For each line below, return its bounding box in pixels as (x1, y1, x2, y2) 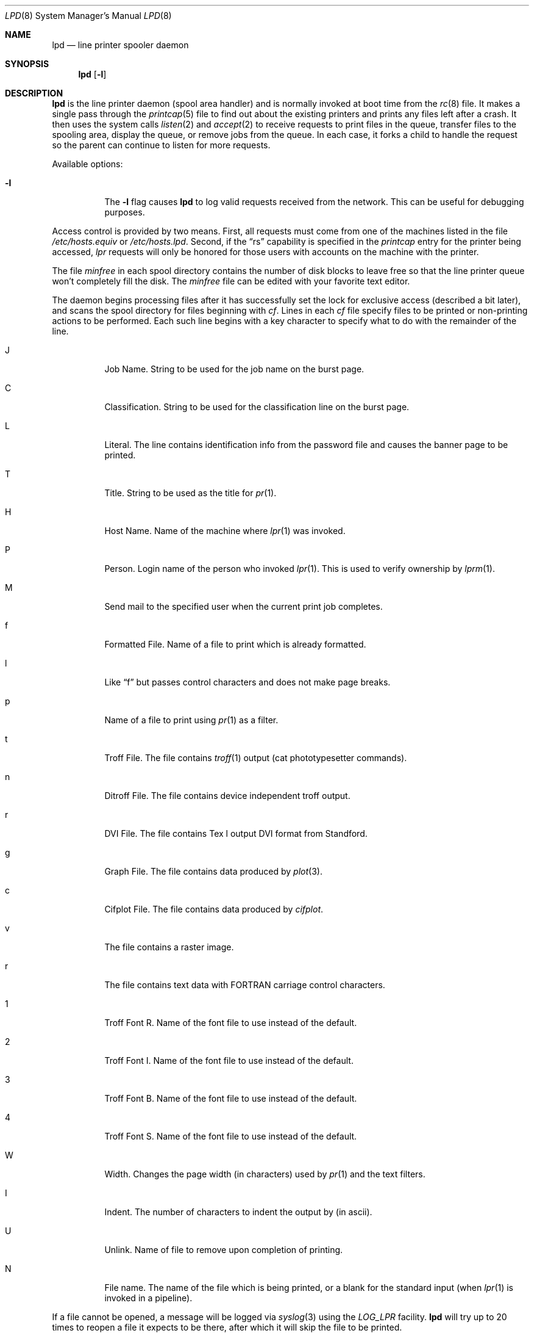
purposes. (104, 207, 145, 217)
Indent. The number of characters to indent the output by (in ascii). (104, 1207, 372, 1217)
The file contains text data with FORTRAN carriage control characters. (104, 980, 385, 990)
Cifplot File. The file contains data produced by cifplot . (104, 904, 324, 914)
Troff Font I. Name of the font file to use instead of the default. (104, 1055, 354, 1066)
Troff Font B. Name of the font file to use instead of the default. (104, 1093, 357, 1104)
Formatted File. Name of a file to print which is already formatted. (104, 639, 366, 649)
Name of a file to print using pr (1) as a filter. (104, 715, 279, 725)
